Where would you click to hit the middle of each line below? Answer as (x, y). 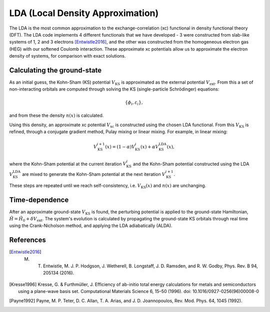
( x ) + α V (149, 147)
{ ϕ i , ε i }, (134, 103)
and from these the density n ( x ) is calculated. (56, 116)
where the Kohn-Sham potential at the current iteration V (68, 164)
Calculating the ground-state (55, 70)
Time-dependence (39, 200)
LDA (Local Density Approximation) (84, 13)
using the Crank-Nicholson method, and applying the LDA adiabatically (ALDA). (91, 226)
